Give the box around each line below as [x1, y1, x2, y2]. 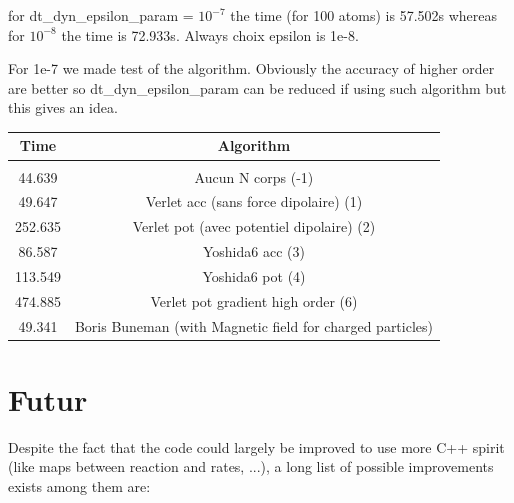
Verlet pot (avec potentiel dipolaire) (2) [132, 216, 376, 237]
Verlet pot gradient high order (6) [150, 290, 358, 311]
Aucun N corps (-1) [194, 166, 314, 187]
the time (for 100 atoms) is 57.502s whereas [230, 5, 498, 25]
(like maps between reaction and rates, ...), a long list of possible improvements [8, 456, 494, 477]
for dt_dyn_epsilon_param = [8, 5, 194, 25]
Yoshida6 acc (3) [202, 241, 305, 262]
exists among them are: [8, 476, 151, 497]
